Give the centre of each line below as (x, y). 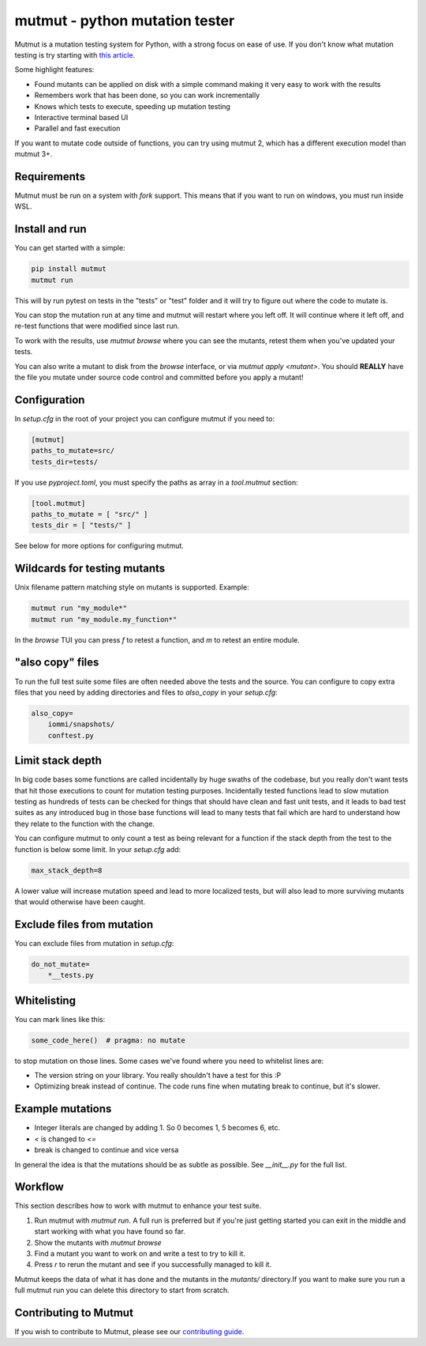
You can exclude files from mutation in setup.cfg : (94, 943)
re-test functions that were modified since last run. (97, 326)
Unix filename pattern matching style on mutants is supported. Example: (132, 587)
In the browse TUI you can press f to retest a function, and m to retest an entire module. (157, 639)
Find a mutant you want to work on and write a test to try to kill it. (140, 1254)
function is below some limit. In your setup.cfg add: (98, 849)
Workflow (39, 1187)
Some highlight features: (54, 70)
